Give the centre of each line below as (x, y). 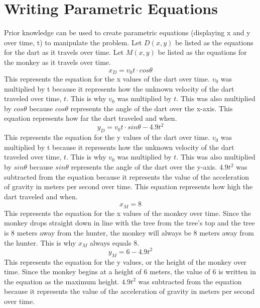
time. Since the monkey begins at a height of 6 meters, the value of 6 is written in (130, 272)
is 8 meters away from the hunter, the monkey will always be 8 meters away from (129, 233)
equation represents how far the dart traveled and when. (91, 118)
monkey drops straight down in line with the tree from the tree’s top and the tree (129, 223)
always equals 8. (114, 242)
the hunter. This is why (40, 242)
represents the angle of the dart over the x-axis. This (152, 108)
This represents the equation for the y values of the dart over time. (107, 137)
